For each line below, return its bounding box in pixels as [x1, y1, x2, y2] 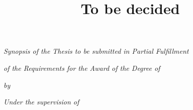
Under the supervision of [4, 96, 79, 107]
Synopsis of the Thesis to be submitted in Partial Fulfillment [4, 46, 189, 56]
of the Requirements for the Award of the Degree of [4, 62, 160, 73]
